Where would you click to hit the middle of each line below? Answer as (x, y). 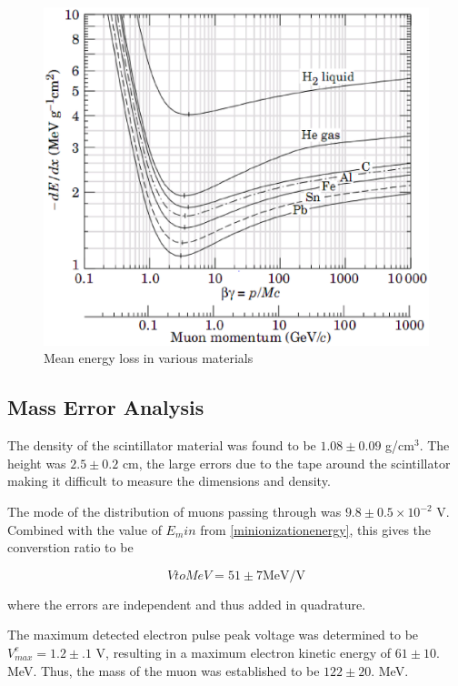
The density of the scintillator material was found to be (162, 445)
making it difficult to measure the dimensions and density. (169, 481)
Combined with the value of (85, 529)
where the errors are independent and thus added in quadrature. (187, 604)
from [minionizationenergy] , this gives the (316, 529)
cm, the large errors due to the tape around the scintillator (286, 463)
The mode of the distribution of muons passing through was (174, 511)
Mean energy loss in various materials (149, 358)
